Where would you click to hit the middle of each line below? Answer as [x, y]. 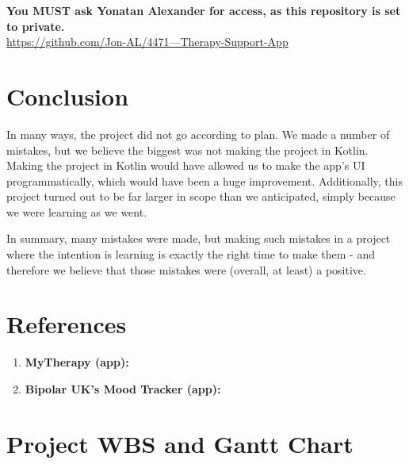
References [67, 324]
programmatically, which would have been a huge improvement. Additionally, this [204, 180]
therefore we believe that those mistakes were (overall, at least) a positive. [186, 269]
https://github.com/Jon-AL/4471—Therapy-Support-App [147, 42]
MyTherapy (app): [77, 362]
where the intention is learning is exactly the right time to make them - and [191, 254]
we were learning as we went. [77, 211]
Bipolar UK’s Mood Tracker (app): [123, 388]
